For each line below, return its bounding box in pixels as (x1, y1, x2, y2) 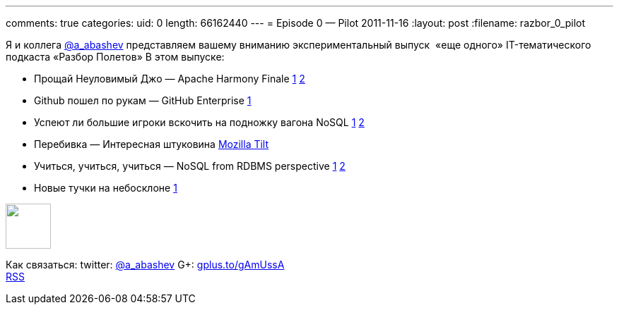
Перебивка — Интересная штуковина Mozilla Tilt (34, 138, 269, 150)
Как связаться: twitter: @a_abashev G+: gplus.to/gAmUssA (6, 259, 285, 271)
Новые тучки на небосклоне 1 (34, 182, 177, 194)
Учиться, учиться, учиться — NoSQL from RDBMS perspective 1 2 (34, 160, 346, 172)
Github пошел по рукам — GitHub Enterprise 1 (34, 94, 252, 106)
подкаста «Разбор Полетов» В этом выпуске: (6, 51, 225, 63)
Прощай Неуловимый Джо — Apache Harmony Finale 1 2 (34, 73, 305, 85)
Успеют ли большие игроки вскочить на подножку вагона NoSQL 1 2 (34, 116, 365, 128)
